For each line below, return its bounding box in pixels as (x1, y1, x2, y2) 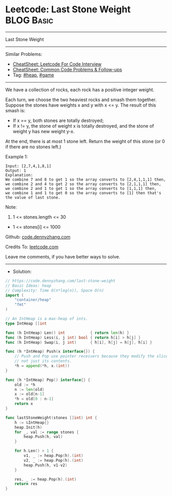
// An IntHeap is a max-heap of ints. (5, 316, 88, 322)
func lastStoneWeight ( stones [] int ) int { (5, 415, 97, 420)
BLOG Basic (5, 14, 54, 26)
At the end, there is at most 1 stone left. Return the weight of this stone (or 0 (5, 138, 165, 144)
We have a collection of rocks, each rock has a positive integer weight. (5, 86, 155, 93)
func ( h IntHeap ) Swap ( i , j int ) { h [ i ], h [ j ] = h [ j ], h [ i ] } (5, 340, 153, 345)
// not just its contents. (14, 359, 72, 364)
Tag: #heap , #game (12, 72, 54, 78)
